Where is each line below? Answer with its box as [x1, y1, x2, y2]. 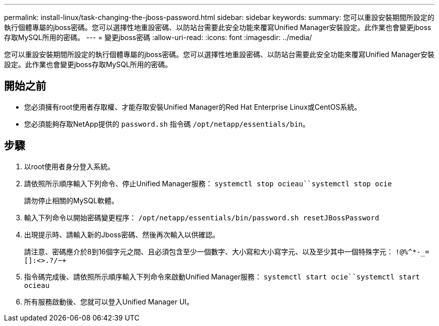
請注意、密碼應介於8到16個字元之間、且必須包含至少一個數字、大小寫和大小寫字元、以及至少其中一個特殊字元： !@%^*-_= [24, 247, 429, 256]
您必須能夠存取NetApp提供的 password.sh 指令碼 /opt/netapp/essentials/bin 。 [24, 119, 310, 128]
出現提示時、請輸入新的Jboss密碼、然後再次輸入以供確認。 [24, 230, 220, 239]
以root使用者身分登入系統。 [24, 162, 115, 171]
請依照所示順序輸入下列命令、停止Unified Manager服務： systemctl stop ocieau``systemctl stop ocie [24, 179, 392, 188]
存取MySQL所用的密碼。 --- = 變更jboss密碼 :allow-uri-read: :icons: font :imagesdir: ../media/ [4, 33, 312, 42]
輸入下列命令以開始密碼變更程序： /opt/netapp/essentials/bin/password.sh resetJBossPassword [24, 213, 379, 222]
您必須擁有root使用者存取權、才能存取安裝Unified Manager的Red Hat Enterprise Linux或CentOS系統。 [24, 102, 361, 111]
